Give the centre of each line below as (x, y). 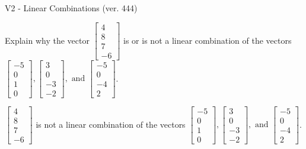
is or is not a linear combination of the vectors (208, 40)
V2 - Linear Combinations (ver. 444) (71, 8)
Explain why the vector (47, 40)
